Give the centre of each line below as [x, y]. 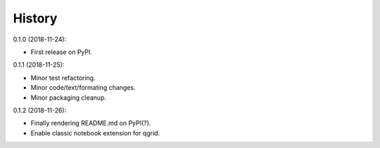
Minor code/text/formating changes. [83, 88]
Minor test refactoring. [63, 78]
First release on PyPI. [62, 52]
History [35, 18]
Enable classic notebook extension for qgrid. [95, 133]
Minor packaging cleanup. [69, 97]
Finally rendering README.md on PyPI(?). [91, 123]
